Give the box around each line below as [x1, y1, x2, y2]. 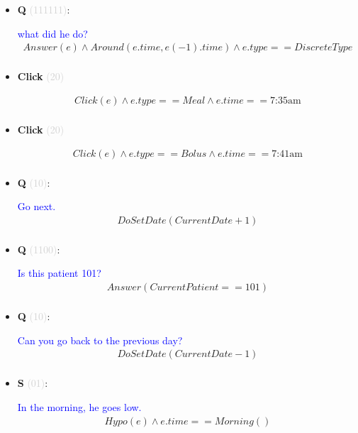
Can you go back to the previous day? [17, 332, 183, 347]
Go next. [17, 199, 56, 214]
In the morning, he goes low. [17, 399, 142, 414]
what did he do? [17, 26, 88, 40]
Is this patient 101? [17, 265, 101, 280]
